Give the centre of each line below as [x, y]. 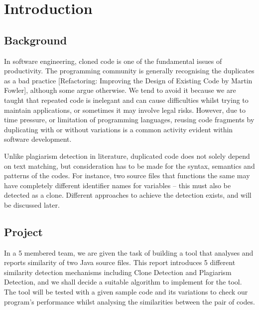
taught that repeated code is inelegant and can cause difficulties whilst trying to [126, 100]
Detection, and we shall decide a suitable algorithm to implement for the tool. [123, 282]
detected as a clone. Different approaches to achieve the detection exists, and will [128, 195]
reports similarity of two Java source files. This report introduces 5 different [120, 262]
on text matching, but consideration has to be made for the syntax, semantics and [129, 165]
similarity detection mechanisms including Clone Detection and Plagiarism [118, 272]
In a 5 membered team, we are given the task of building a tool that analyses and [129, 252]
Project [23, 231]
